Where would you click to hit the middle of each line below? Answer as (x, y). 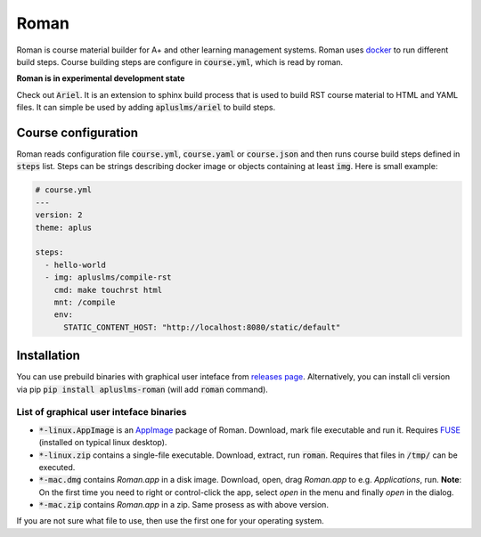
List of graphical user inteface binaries (102, 412)
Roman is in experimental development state (101, 78)
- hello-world (76, 264)
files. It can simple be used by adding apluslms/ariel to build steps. (146, 108)
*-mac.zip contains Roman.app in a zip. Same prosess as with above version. (184, 505)
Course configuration (77, 132)
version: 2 (59, 215)
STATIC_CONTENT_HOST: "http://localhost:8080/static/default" (202, 327)
